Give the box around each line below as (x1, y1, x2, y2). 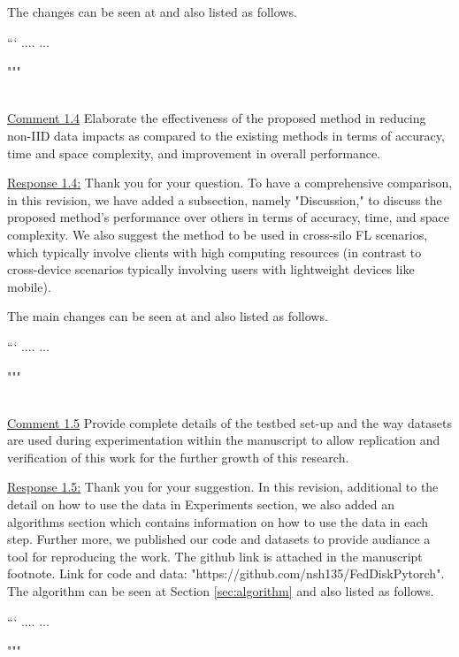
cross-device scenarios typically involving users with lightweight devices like (7, 260, 415, 279)
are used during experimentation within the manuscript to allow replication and (7, 431, 440, 449)
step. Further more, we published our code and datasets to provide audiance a (7, 530, 431, 548)
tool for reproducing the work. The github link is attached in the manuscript (7, 546, 423, 565)
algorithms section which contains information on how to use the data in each (7, 512, 428, 531)
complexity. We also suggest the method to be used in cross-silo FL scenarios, (7, 225, 428, 243)
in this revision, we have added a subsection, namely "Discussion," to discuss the (7, 190, 442, 209)
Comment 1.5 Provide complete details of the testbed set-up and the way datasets (7, 413, 453, 432)
